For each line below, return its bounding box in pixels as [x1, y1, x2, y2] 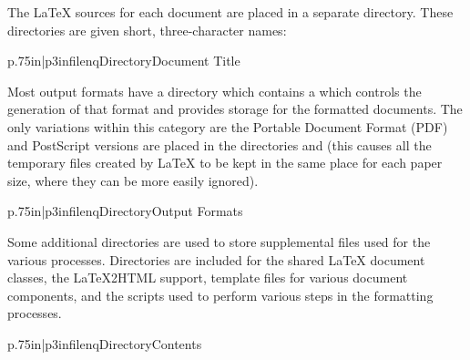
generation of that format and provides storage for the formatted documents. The [7, 99, 463, 118]
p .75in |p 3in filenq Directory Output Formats [7, 201, 243, 221]
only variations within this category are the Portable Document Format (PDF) [7, 117, 448, 136]
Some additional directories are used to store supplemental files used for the [7, 231, 431, 251]
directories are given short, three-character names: [7, 20, 287, 39]
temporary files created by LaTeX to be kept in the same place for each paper [7, 153, 443, 172]
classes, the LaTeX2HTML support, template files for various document [7, 268, 408, 287]
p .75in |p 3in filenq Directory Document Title [7, 51, 240, 70]
